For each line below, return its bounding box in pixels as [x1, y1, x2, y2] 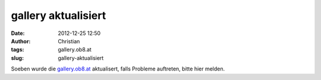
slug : [11, 54, 24, 62]
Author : [11, 37, 31, 44]
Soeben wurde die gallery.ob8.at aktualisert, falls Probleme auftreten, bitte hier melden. [11, 65, 225, 72]
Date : [11, 30, 25, 37]
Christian [58, 37, 80, 44]
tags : [11, 46, 24, 53]
